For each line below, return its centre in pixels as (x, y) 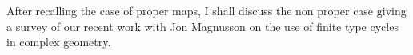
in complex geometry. (59, 42)
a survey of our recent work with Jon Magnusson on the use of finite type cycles (202, 26)
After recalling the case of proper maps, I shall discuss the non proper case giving (206, 10)
